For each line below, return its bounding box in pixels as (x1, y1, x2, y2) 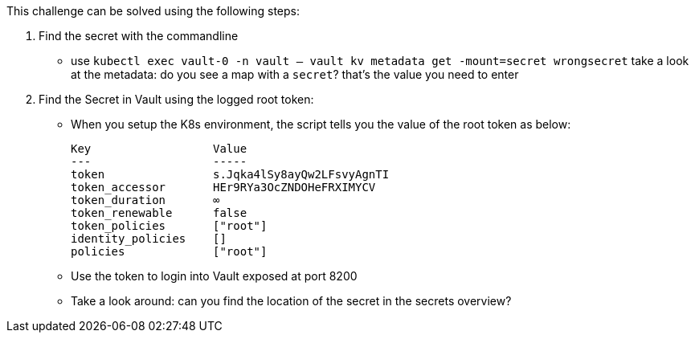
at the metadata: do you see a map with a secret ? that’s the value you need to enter (71, 67, 519, 81)
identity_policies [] (71, 232, 227, 245)
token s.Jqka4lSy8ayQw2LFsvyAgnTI (71, 168, 390, 181)
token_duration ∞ (71, 194, 220, 206)
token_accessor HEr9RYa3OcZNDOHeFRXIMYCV (71, 181, 376, 194)
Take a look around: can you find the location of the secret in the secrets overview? (71, 294, 512, 308)
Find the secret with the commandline (39, 29, 239, 43)
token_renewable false (71, 206, 247, 219)
